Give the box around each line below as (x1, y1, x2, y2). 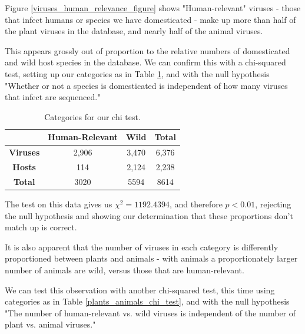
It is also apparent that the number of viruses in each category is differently (5, 240, 279, 253)
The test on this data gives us (5, 197, 112, 210)
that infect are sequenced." (5, 91, 101, 103)
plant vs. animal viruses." (5, 318, 96, 330)
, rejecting (255, 197, 291, 210)
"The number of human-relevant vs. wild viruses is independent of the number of (5, 306, 296, 319)
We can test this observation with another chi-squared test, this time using (5, 283, 275, 296)
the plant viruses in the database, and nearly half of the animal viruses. (5, 25, 263, 37)
